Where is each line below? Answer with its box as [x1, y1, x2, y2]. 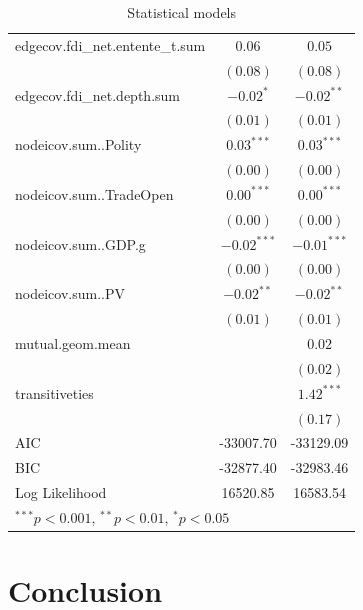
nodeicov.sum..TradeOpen [15, 183, 174, 204]
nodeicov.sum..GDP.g [15, 233, 146, 254]
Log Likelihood [15, 482, 107, 503]
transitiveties [15, 382, 94, 403]
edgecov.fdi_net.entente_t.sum [15, 34, 206, 55]
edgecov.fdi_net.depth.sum [15, 84, 180, 105]
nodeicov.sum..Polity [15, 134, 142, 155]
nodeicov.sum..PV [15, 283, 125, 304]
